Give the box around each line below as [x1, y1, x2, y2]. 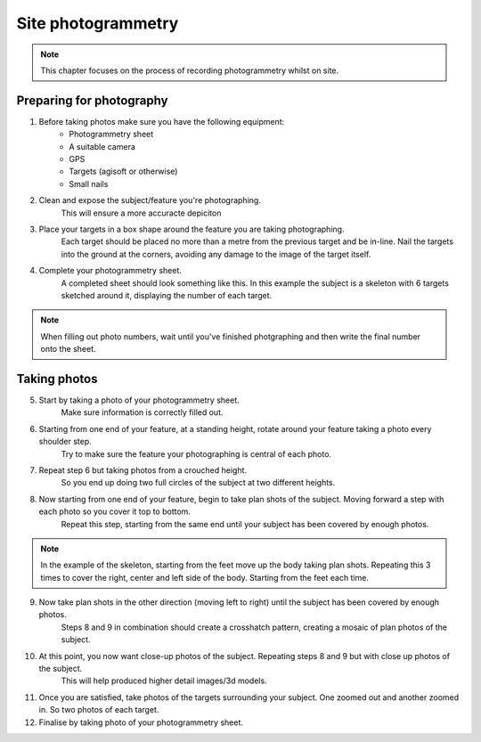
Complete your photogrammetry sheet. [38, 265, 182, 276]
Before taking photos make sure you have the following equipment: [38, 116, 285, 126]
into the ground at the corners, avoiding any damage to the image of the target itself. [61, 249, 371, 259]
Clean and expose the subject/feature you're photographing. [38, 195, 262, 206]
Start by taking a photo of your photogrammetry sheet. [38, 395, 240, 405]
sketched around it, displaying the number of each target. [61, 289, 273, 300]
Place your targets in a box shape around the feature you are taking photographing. [38, 224, 345, 234]
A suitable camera [69, 141, 135, 151]
